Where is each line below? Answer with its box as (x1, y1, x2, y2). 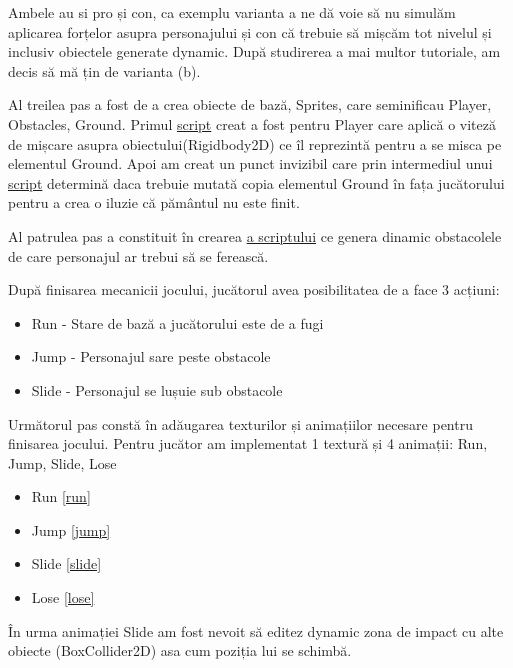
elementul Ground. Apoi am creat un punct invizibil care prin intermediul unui (8, 153, 493, 174)
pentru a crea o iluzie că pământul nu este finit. (8, 192, 300, 213)
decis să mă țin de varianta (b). (8, 60, 201, 81)
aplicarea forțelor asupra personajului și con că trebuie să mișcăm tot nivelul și (8, 21, 492, 42)
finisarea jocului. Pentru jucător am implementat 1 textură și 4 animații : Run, (8, 433, 488, 454)
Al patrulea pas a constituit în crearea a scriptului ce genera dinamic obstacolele (8, 225, 502, 246)
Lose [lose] (31, 587, 95, 608)
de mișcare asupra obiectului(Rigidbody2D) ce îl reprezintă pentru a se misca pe (8, 133, 502, 154)
